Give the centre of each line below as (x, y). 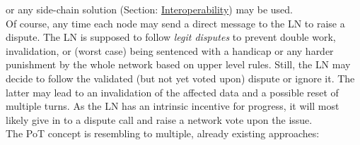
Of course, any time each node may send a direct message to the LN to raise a (175, 23)
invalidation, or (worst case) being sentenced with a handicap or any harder (170, 50)
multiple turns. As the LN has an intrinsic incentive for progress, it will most (173, 106)
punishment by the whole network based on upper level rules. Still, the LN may (178, 64)
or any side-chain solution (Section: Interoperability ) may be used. (150, 9)
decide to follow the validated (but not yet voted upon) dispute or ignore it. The (180, 78)
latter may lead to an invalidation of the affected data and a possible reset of (172, 92)
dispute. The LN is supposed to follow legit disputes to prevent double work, (171, 37)
